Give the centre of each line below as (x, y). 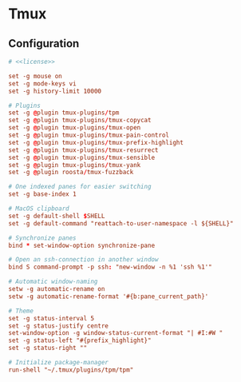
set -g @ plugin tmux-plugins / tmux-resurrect (83, 150)
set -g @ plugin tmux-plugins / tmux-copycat (80, 121)
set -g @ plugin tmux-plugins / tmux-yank (75, 165)
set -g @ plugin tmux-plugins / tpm (64, 113)
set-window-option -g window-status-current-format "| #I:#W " (116, 333)
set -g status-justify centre (59, 326)
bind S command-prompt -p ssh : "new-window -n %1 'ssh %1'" (111, 267)
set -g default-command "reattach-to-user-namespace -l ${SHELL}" (121, 223)
